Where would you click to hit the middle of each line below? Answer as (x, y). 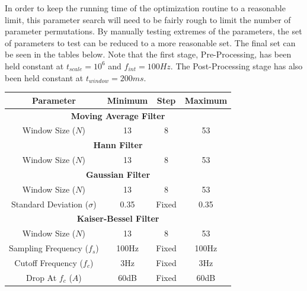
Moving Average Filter (118, 115)
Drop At (41, 277)
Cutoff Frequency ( (49, 262)
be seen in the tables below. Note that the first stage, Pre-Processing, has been (148, 54)
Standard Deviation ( (50, 204)
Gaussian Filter (118, 174)
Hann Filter (118, 145)
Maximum (206, 100)
